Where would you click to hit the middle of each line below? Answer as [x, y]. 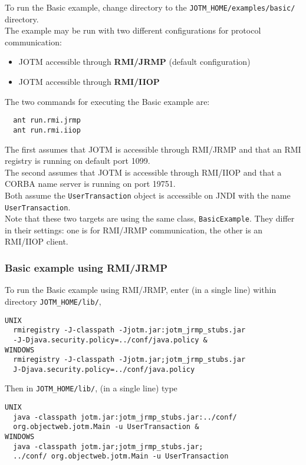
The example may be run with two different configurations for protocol [133, 30]
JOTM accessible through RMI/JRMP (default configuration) [134, 62]
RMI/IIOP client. [37, 241]
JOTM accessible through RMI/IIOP [89, 82]
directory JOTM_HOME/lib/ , [53, 301]
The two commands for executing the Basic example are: [107, 101]
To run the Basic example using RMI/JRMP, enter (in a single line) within [141, 290]
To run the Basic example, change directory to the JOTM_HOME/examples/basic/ [150, 7]
